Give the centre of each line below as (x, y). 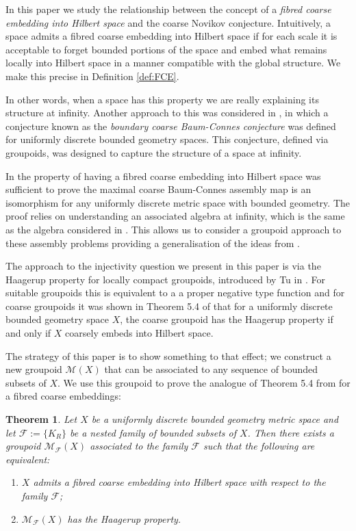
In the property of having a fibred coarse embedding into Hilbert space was (163, 176)
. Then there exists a (291, 432)
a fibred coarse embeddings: (64, 396)
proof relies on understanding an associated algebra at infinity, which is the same (175, 216)
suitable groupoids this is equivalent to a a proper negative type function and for (175, 293)
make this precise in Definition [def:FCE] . (92, 76)
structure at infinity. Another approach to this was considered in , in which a (167, 113)
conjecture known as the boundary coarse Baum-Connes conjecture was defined (171, 126)
